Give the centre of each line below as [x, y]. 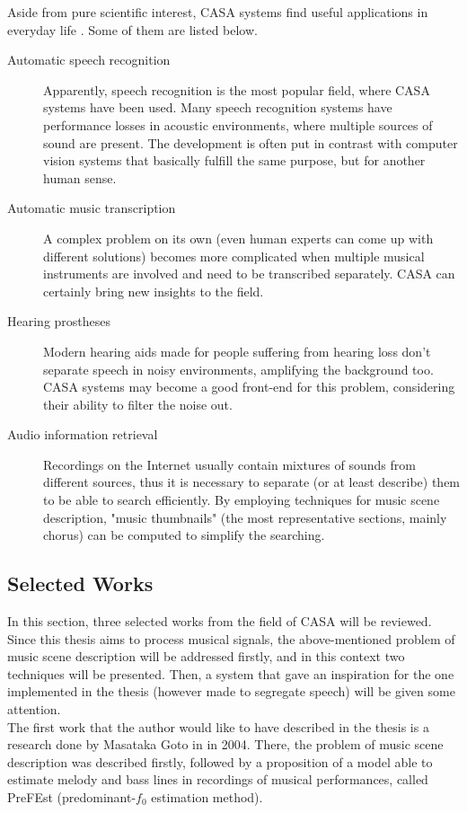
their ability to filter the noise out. [138, 404]
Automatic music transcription [92, 208]
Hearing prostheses [59, 321]
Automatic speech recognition [89, 60]
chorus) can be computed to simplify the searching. [184, 535]
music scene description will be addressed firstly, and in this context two [206, 656]
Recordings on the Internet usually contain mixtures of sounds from [229, 464]
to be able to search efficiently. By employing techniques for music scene [242, 500]
